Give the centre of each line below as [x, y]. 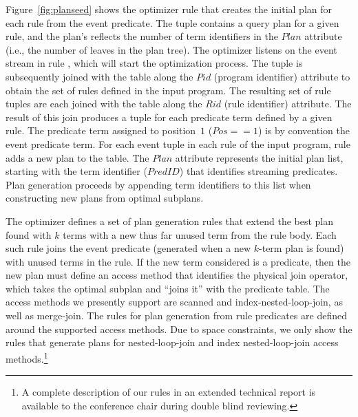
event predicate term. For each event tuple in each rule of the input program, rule [178, 143]
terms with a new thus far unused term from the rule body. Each [200, 234]
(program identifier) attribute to [282, 76]
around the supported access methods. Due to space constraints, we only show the [179, 329]
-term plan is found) [302, 248]
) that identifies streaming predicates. [259, 171]
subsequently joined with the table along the [99, 76]
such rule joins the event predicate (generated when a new [128, 248]
